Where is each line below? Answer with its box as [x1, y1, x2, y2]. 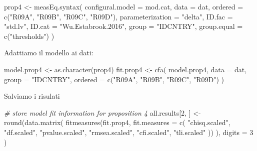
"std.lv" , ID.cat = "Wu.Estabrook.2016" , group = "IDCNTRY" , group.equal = [4, 21, 243, 31]
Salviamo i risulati [4, 91, 60, 101]
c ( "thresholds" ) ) [4, 30, 54, 41]
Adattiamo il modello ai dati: [4, 47, 93, 58]
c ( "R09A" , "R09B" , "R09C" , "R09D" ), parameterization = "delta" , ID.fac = [4, 11, 233, 21]
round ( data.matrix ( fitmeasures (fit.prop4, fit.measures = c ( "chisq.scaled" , [4, 117, 230, 128]
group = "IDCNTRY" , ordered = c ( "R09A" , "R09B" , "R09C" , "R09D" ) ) [4, 74, 224, 84]
